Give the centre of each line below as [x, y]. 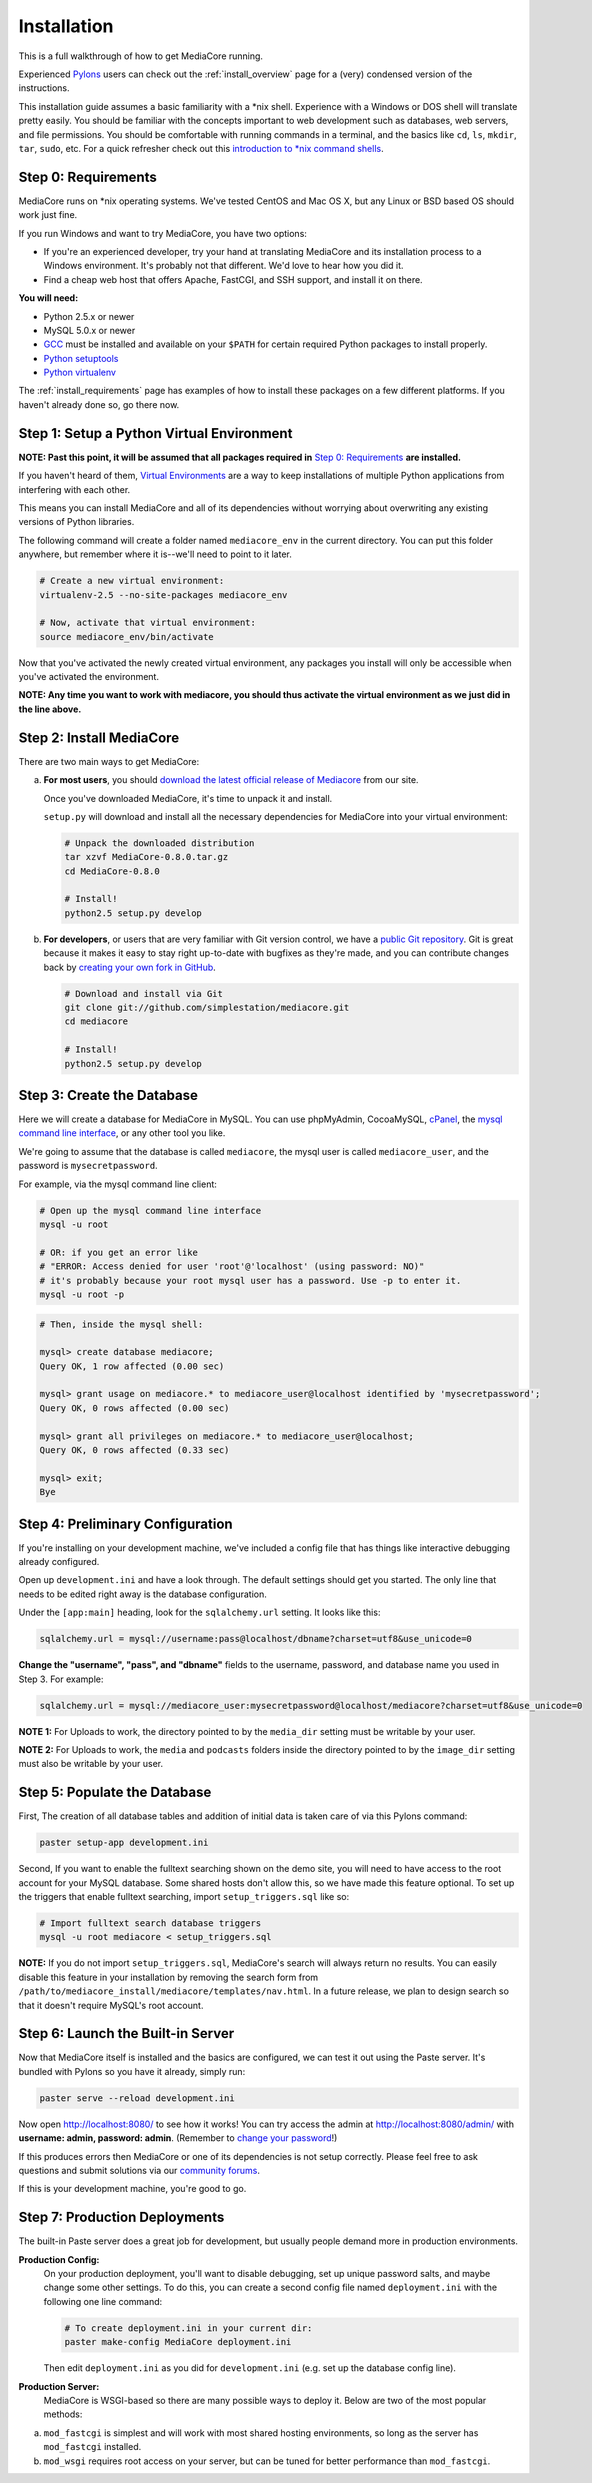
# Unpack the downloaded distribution [159, 843]
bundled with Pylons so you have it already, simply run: [132, 2071]
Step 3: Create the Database [108, 1095]
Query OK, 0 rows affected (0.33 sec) [134, 1450]
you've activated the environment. [89, 677]
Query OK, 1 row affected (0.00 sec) [132, 1366]
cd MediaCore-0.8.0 [112, 871]
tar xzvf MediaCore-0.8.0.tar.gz [146, 857]
